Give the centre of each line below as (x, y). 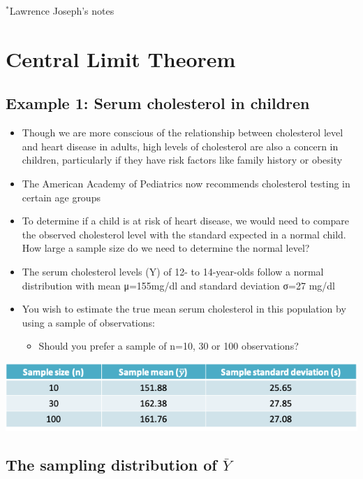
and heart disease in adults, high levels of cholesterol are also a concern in (180, 146)
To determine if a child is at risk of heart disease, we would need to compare (186, 221)
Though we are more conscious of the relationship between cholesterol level (183, 133)
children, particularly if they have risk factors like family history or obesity (182, 160)
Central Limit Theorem (121, 58)
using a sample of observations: (88, 322)
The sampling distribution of (111, 465)
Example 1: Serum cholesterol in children (158, 103)
